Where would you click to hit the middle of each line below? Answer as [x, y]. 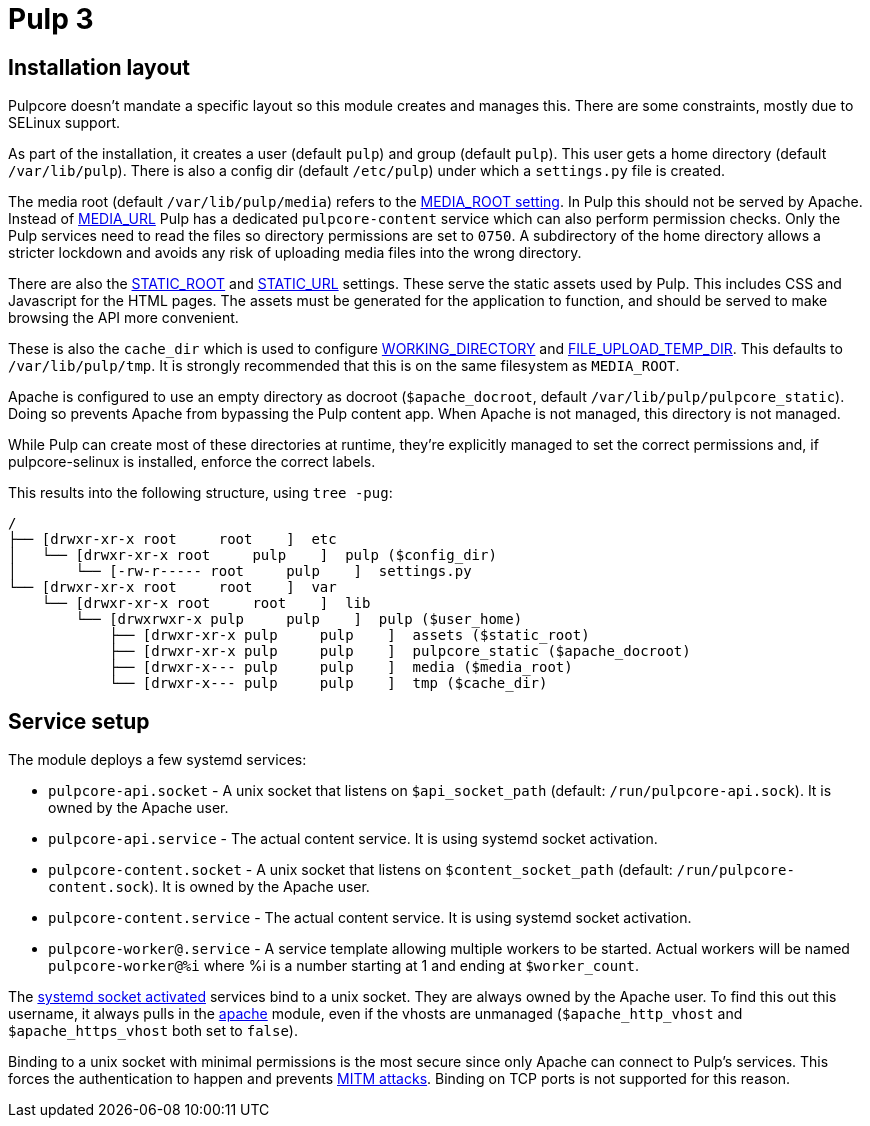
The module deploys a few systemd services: [157, 760]
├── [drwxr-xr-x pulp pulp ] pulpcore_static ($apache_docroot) [400, 651]
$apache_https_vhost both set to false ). [153, 1031]
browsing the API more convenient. [123, 318]
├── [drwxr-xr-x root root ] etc [172, 539]
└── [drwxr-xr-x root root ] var [172, 587]
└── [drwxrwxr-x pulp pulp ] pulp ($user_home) [299, 619]
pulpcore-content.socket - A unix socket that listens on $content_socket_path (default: [360, 870]
